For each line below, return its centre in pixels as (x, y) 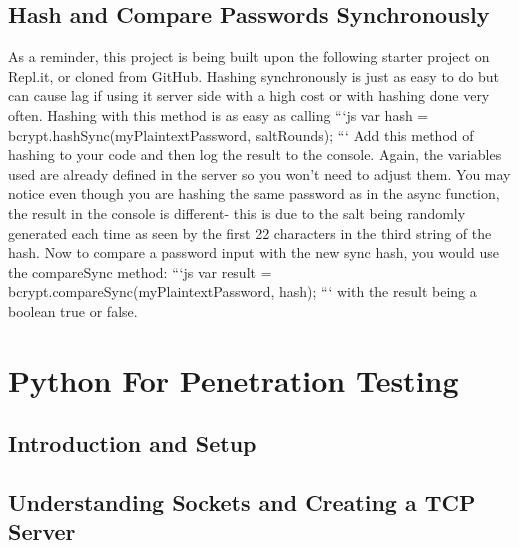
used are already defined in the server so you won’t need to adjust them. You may (259, 173)
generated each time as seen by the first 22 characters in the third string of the (250, 232)
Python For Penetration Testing (233, 379)
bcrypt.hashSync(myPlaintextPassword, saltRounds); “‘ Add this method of (241, 134)
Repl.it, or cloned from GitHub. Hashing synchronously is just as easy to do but (253, 75)
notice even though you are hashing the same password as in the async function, (254, 193)
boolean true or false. (73, 310)
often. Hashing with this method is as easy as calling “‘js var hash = (218, 114)
